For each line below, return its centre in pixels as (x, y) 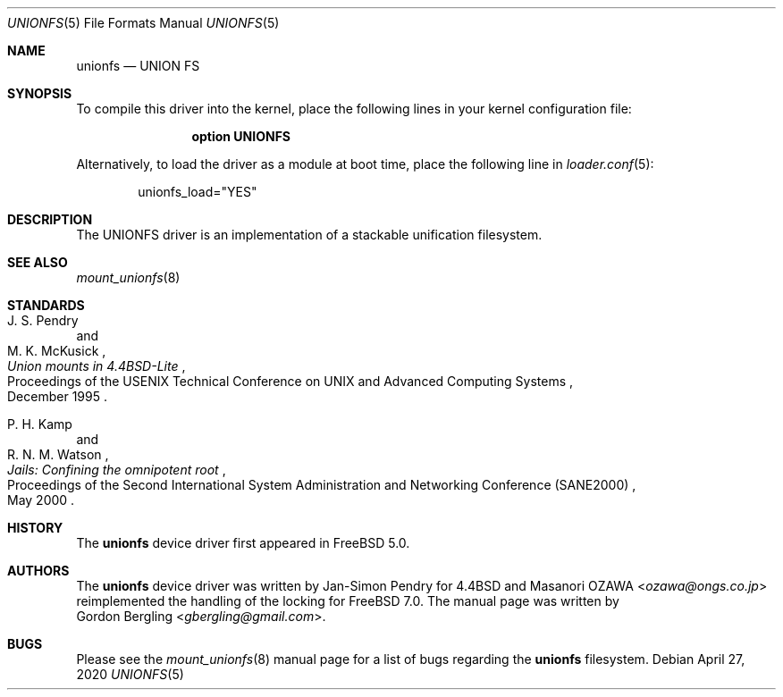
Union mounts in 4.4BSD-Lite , (97, 366)
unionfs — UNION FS (138, 66)
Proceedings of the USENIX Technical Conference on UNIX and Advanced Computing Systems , (290, 381)
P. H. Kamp (40, 424)
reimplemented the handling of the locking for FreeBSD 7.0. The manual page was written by (348, 601)
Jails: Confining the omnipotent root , (117, 470)
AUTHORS (38, 571)
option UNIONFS (241, 136)
